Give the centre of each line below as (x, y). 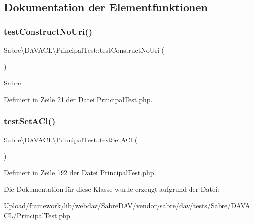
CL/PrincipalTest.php (37, 215)
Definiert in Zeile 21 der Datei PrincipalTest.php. (78, 99)
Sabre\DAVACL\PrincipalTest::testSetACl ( (71, 139)
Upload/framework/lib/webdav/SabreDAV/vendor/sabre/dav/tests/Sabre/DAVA (127, 205)
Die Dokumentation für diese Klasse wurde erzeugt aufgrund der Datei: (111, 189)
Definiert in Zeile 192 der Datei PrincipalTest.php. (80, 172)
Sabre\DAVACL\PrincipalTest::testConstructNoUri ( (84, 50)
